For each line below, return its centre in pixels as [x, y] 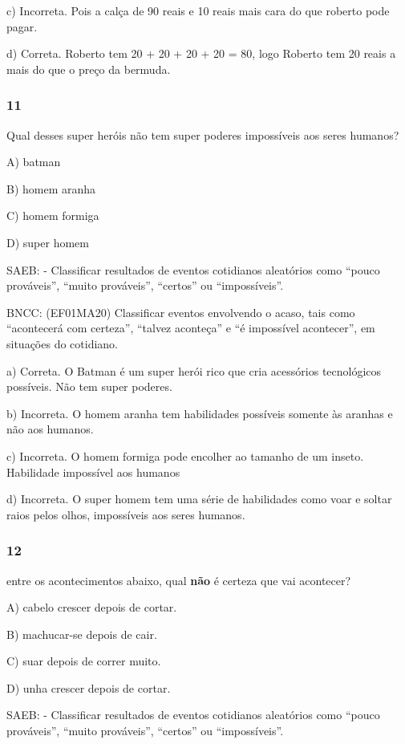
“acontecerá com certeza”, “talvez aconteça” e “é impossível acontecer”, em [191, 328]
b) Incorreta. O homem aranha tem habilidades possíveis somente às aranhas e [200, 413]
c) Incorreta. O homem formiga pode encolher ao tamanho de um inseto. [185, 455]
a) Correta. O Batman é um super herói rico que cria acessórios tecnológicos [194, 370]
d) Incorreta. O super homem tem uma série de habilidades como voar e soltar [199, 499]
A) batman [34, 162]
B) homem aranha [51, 188]
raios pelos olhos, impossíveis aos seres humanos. [126, 514]
